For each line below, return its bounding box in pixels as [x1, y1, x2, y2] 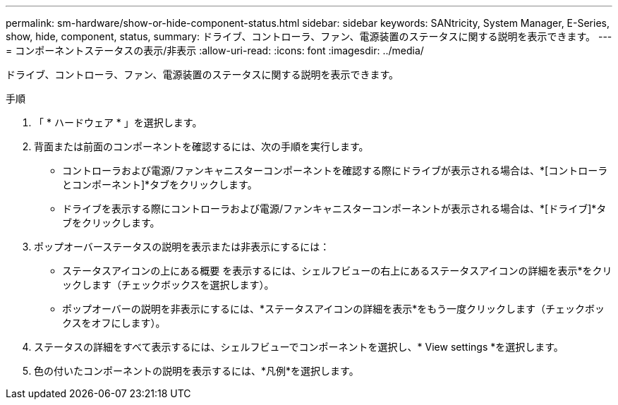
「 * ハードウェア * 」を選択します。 [34, 116, 202, 128]
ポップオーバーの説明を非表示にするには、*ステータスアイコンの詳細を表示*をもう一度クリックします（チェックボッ [62, 303, 605, 315]
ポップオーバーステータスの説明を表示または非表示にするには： [34, 241, 330, 253]
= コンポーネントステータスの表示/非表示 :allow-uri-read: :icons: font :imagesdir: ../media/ [6, 44, 424, 56]
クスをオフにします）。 [62, 317, 166, 329]
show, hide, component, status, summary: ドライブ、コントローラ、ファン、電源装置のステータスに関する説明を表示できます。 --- [6, 30, 612, 42]
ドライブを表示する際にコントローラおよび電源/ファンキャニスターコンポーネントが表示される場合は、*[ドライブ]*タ [62, 202, 607, 214]
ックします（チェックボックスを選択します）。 [62, 279, 274, 291]
